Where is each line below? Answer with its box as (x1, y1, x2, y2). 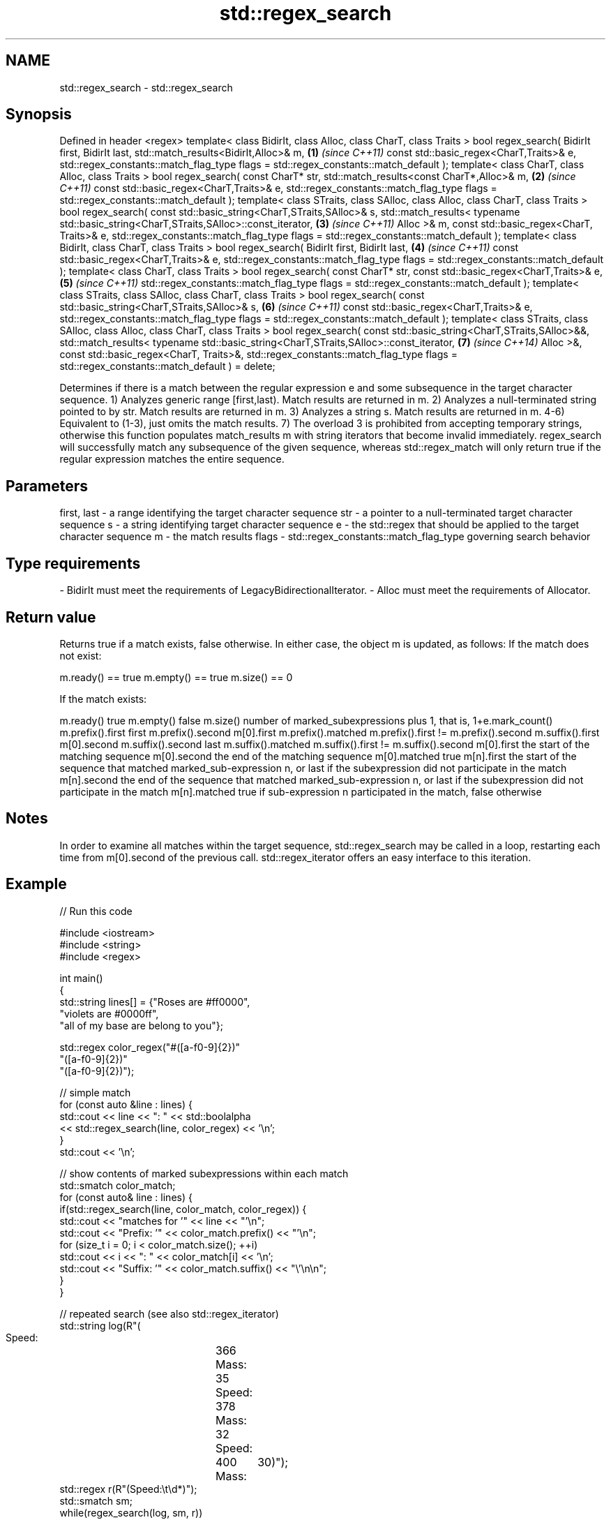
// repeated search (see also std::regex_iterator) (59, 1307, 279, 1320)
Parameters (6, 477, 88, 495)
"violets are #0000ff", (59, 1007, 159, 1020)
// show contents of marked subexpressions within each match (59, 1167, 349, 1179)
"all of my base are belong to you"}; (59, 1019, 223, 1031)
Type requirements (6, 554, 141, 572)
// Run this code (59, 904, 133, 917)
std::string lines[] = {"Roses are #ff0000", (59, 995, 250, 1008)
